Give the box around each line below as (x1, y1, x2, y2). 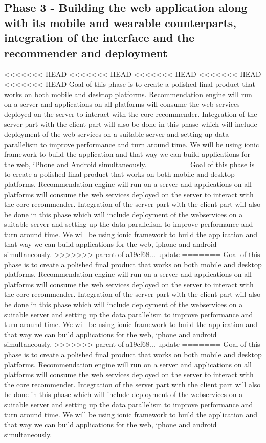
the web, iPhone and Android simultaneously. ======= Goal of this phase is (4, 158, 255, 169)
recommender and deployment (4, 44, 168, 60)
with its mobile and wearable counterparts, (4, 14, 237, 30)
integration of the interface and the (4, 30, 194, 45)
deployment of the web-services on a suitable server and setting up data (4, 128, 229, 139)
